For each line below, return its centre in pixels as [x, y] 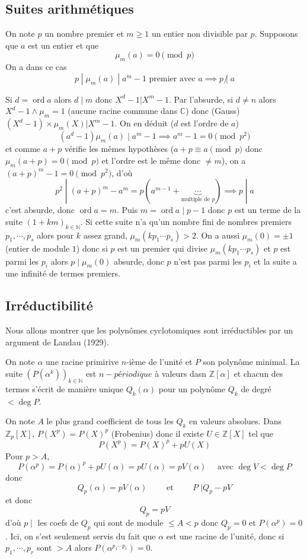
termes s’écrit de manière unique [64, 388]
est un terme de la [268, 210]
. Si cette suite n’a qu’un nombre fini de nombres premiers [186, 221]
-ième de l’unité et [159, 362]
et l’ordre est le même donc [151, 160]
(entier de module [38, 248]
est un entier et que [63, 45]
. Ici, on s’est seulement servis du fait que [81, 536]
